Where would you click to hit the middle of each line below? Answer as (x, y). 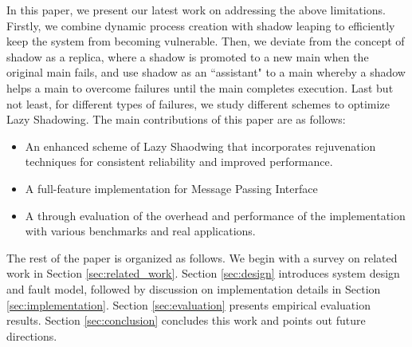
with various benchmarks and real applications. (140, 231)
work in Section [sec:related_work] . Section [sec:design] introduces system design (203, 273)
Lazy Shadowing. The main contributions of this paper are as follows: (176, 119)
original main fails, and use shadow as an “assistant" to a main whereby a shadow (206, 72)
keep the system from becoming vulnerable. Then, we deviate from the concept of (206, 41)
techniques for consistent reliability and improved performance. (179, 162)
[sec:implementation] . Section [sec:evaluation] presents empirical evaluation (188, 304)
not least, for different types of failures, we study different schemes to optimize (198, 103)
